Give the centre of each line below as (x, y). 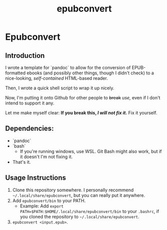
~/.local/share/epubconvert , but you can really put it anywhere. (79, 195)
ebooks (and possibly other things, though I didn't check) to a (91, 73)
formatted (16, 73)
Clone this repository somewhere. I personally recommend (73, 190)
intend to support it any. (30, 103)
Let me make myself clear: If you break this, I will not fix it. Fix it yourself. (81, 113)
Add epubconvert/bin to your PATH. (49, 200)
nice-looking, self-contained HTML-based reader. (57, 78)
